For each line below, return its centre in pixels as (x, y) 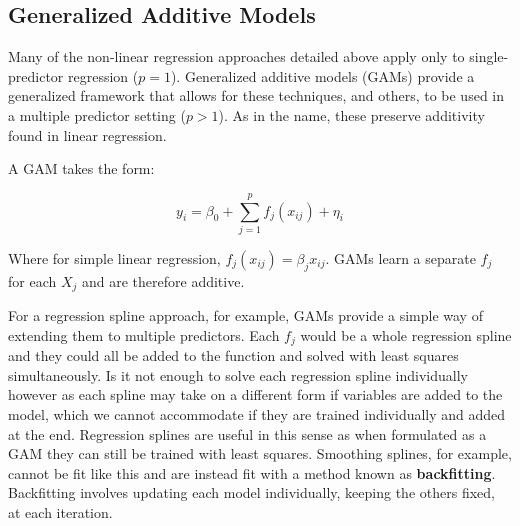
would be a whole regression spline (406, 334)
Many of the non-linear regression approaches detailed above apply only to (236, 56)
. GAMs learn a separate (400, 257)
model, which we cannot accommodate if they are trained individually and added (257, 413)
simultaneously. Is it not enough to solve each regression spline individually (238, 374)
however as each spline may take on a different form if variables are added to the (255, 394)
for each (32, 280)
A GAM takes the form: (81, 168)
